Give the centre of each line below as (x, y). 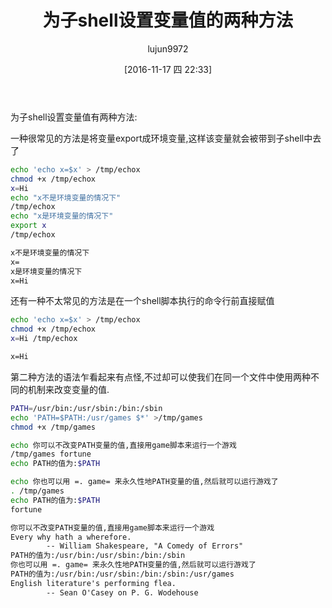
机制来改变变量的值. (68, 389)
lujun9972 (168, 48)
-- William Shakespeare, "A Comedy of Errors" (145, 546)
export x (28, 226)
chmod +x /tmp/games (53, 427)
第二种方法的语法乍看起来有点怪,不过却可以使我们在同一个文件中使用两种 (161, 377)
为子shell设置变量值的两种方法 (168, 20)
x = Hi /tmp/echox (44, 339)
